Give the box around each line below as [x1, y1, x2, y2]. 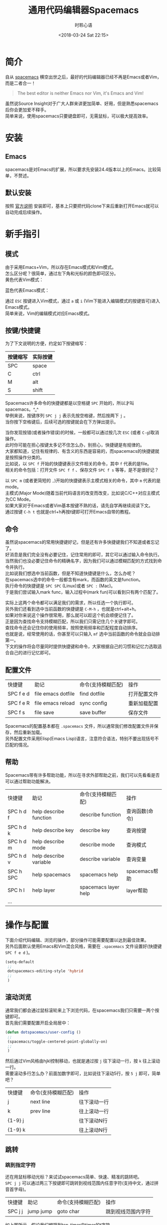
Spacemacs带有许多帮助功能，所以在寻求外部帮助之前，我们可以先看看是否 [5, 772, 160, 778]
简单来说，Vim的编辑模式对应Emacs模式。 [5, 310, 92, 316]
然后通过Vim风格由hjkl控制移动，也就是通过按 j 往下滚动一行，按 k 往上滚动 [5, 1058, 161, 1064]
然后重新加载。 [13, 729, 45, 735]
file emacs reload [34, 699, 75, 706]
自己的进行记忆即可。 [9, 650, 53, 656]
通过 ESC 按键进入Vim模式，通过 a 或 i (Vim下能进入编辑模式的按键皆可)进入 [5, 298, 161, 304]
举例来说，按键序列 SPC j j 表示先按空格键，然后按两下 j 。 [5, 413, 128, 419]
